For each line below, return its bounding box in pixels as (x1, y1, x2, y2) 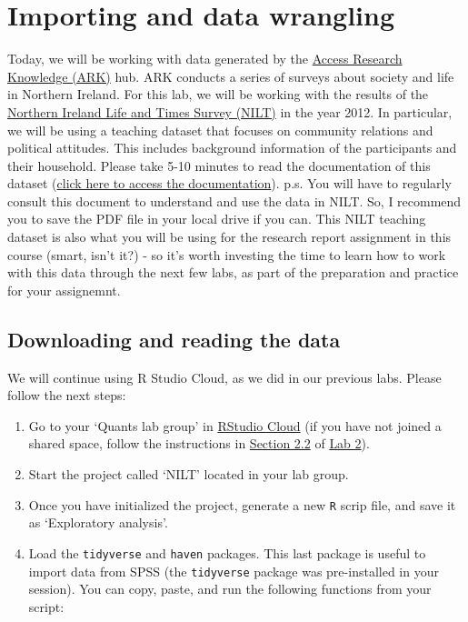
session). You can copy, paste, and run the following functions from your (28, 579, 432, 598)
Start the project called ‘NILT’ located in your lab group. (28, 465, 349, 484)
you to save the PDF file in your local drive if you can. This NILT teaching (7, 209, 426, 228)
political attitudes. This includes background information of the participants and (7, 138, 457, 157)
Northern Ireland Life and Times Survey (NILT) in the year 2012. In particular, (7, 102, 453, 121)
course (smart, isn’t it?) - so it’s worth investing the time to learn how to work (7, 245, 446, 264)
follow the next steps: (7, 386, 126, 405)
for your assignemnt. (7, 280, 121, 299)
